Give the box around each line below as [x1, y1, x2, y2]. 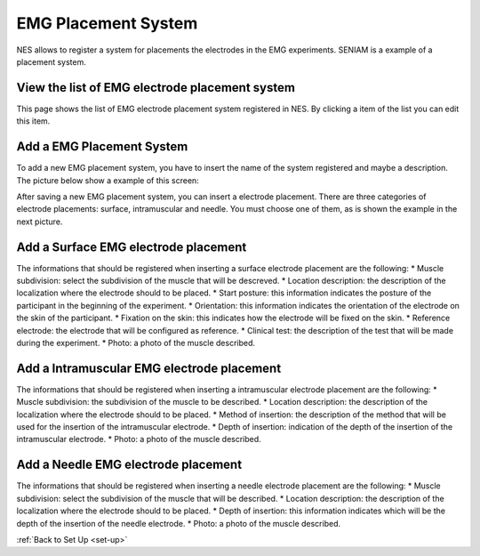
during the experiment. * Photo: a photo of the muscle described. [16, 337, 256, 348]
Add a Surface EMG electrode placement [16, 239, 247, 254]
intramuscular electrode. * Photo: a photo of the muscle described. [16, 434, 261, 445]
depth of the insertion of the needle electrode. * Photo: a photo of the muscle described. [16, 518, 341, 528]
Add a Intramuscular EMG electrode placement [16, 360, 282, 375]
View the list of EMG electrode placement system [16, 80, 295, 95]
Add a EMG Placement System [16, 139, 188, 155]
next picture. [16, 216, 63, 227]
